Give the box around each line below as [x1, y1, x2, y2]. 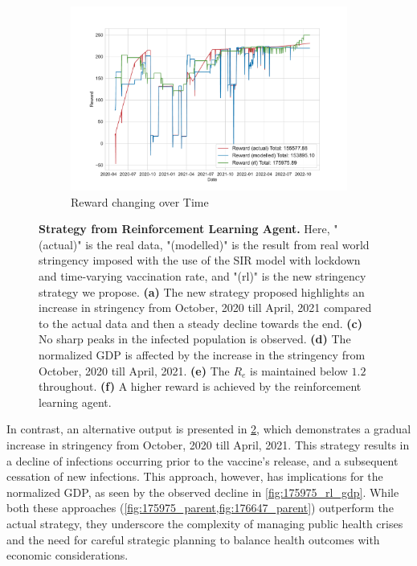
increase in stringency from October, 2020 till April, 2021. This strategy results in [6, 437, 410, 453]
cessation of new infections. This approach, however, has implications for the [6, 468, 383, 485]
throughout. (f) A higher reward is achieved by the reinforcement [39, 378, 362, 395]
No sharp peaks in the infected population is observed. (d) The [39, 330, 351, 347]
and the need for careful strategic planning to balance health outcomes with [6, 531, 380, 548]
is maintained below [250, 362, 348, 379]
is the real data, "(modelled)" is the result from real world [85, 236, 370, 252]
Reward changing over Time [71, 193, 209, 210]
